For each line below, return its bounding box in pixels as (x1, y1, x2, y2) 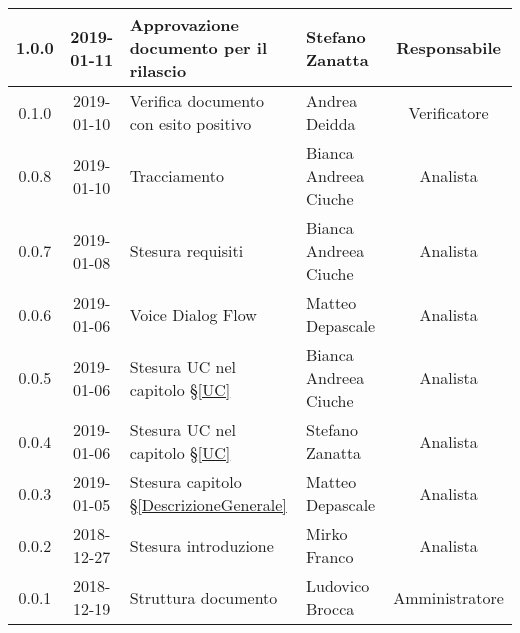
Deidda (306, 112, 356, 135)
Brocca (306, 597, 355, 620)
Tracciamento (129, 164, 224, 187)
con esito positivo (129, 112, 252, 135)
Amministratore (393, 585, 504, 609)
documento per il (129, 36, 268, 59)
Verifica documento (129, 89, 264, 112)
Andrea (306, 89, 358, 112)
